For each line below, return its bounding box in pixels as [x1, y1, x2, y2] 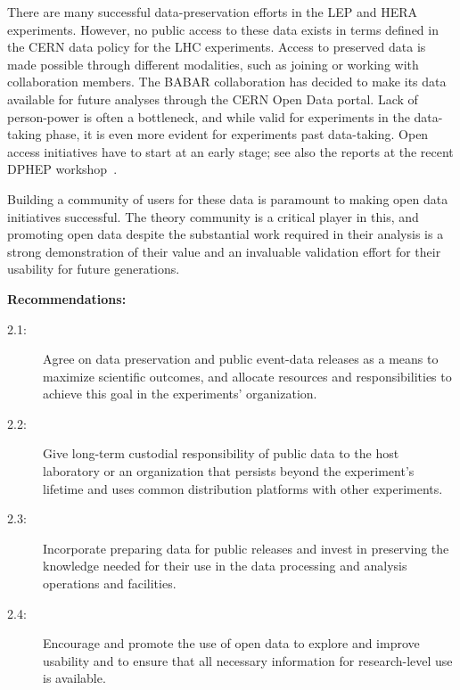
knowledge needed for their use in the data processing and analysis [43, 556, 407, 575]
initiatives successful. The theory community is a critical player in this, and [7, 207, 419, 226]
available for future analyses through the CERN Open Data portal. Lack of [7, 89, 418, 108]
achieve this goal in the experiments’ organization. [43, 384, 317, 403]
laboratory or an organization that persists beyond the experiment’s [43, 462, 415, 481]
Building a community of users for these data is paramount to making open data [7, 189, 448, 208]
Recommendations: [7, 289, 127, 308]
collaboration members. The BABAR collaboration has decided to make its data [7, 72, 447, 91]
